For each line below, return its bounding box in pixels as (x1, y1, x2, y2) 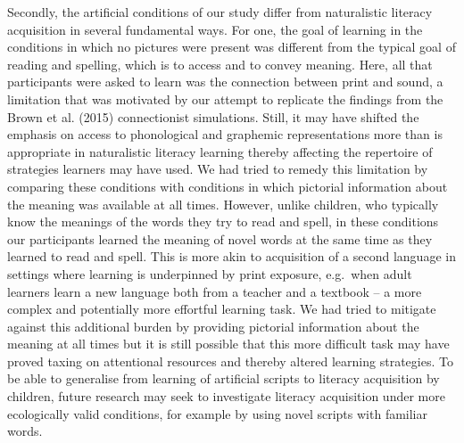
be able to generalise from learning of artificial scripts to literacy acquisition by (7, 369, 440, 388)
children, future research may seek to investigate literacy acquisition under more (7, 387, 445, 406)
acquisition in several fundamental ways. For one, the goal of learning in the (7, 20, 423, 38)
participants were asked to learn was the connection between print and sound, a (7, 72, 443, 91)
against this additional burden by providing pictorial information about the (7, 316, 419, 335)
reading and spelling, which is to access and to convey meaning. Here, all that (7, 54, 433, 73)
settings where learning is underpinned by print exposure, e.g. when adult (7, 264, 412, 283)
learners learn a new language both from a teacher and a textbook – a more (7, 282, 422, 300)
